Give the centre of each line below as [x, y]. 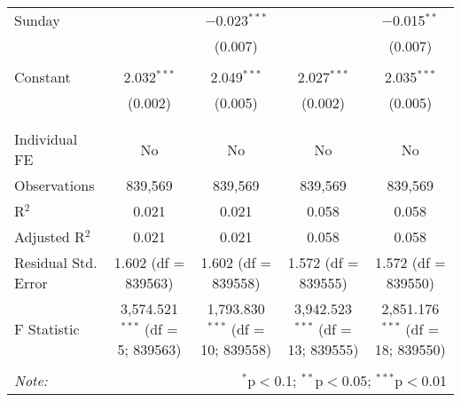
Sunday [37, 20]
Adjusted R [50, 236]
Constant [43, 77]
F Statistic [47, 329]
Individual [46, 139]
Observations [55, 185]
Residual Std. [56, 262]
